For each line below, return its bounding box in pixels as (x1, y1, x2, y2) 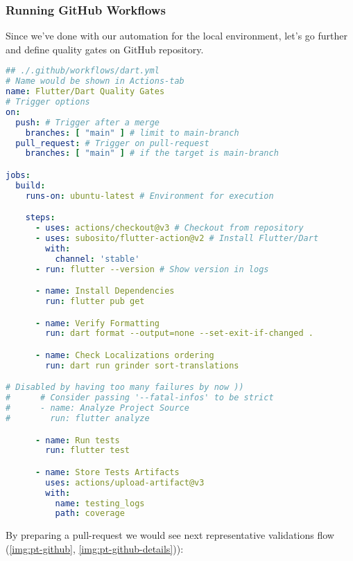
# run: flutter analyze (6, 413, 150, 423)
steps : (25, 213, 55, 223)
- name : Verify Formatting (35, 318, 160, 328)
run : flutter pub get (45, 296, 145, 306)
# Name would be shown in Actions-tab (6, 76, 184, 87)
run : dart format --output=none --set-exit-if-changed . (45, 328, 313, 339)
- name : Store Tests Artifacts (35, 467, 180, 477)
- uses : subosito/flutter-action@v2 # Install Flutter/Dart (35, 233, 319, 243)
